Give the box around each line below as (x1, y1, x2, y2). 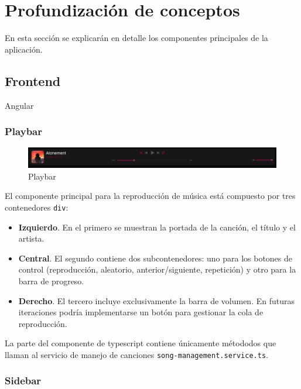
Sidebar (5, 373, 42, 388)
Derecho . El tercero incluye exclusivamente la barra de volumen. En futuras (18, 294, 295, 307)
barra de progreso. (18, 274, 84, 287)
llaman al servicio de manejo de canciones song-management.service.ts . (5, 348, 268, 360)
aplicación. (5, 43, 43, 55)
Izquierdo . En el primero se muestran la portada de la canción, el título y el (18, 221, 296, 233)
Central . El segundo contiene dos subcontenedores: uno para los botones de (18, 252, 293, 264)
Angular (5, 99, 34, 111)
